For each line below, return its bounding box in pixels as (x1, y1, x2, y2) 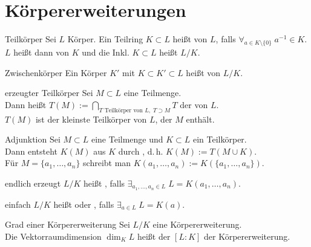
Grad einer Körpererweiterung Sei (5, 218, 130, 231)
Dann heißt (5, 98, 47, 111)
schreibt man (83, 156, 131, 169)
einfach (5, 197, 31, 210)
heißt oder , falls (53, 197, 114, 210)
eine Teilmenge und (91, 133, 163, 146)
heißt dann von (13, 45, 70, 58)
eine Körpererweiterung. (152, 218, 242, 231)
